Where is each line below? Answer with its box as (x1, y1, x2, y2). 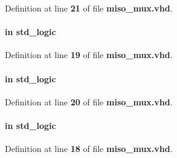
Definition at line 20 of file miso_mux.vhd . (5, 95, 173, 108)
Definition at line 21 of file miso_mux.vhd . (5, 2, 173, 14)
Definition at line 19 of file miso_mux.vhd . (5, 48, 173, 61)
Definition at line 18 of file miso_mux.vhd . (5, 142, 173, 155)
